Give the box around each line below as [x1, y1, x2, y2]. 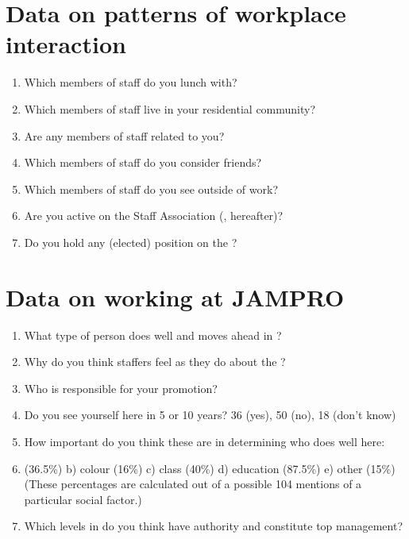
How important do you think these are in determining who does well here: [24, 433, 385, 449]
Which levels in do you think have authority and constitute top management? [24, 518, 403, 534]
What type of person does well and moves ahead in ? [24, 326, 282, 343]
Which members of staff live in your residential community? [24, 100, 316, 117]
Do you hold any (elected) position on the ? [24, 233, 237, 250]
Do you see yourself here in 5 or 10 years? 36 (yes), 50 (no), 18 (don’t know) [24, 406, 396, 423]
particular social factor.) [24, 491, 142, 507]
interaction [6, 28, 126, 60]
